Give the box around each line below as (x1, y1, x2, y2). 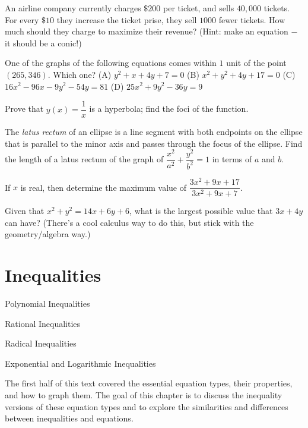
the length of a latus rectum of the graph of (5, 152, 164, 165)
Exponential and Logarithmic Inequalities (5, 357, 156, 369)
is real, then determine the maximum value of (20, 181, 187, 193)
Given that (5, 204, 45, 217)
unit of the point (226, 56, 287, 69)
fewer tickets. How (218, 13, 285, 26)
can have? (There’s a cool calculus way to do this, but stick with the (5, 216, 254, 228)
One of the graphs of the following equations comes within (5, 56, 217, 69)
